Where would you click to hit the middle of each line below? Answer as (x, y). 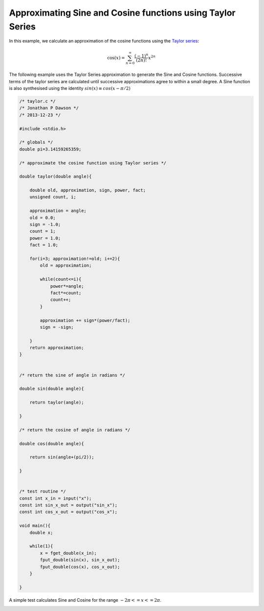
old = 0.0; (43, 217)
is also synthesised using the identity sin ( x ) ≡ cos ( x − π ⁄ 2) (70, 89)
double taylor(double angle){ (55, 177)
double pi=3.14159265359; (50, 149)
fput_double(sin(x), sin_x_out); (80, 560)
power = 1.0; (45, 238)
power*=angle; (67, 286)
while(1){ (41, 546)
